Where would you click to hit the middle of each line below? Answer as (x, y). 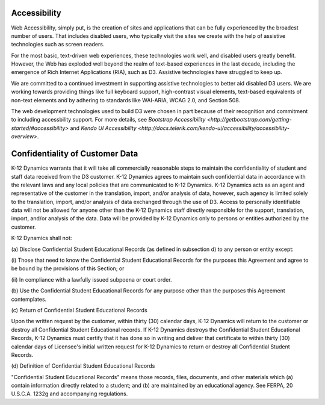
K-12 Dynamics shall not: (42, 238)
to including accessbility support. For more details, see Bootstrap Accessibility (108, 120)
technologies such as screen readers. (58, 45)
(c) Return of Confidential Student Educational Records (79, 310)
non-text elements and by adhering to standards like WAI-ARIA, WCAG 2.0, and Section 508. (126, 100)
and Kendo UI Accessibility (103, 128)
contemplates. (29, 299)
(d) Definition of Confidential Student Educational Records (83, 366)
